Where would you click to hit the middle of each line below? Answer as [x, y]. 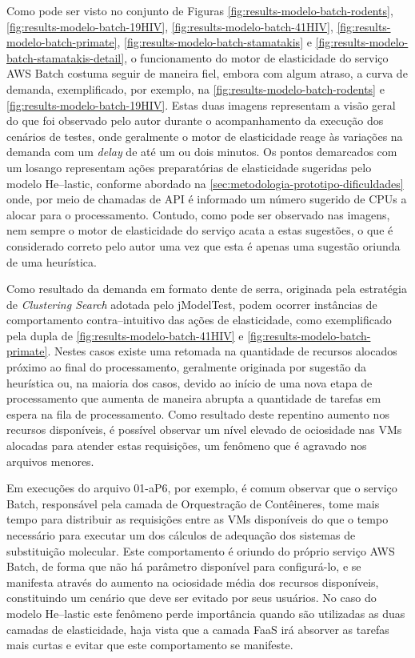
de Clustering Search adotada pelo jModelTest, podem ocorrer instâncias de [192, 304]
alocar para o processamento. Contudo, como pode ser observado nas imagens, [198, 214]
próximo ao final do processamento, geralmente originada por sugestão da [187, 367]
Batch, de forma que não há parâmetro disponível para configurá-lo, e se [184, 566]
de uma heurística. [52, 261]
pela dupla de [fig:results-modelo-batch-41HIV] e [125, 335]
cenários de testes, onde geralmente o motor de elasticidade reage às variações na [205, 136]
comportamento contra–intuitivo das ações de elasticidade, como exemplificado [199, 320]
